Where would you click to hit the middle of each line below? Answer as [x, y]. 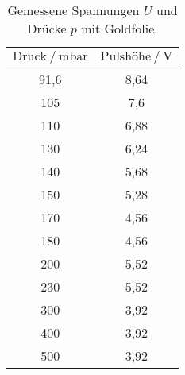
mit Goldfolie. [119, 28]
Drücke [47, 28]
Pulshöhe [126, 56]
